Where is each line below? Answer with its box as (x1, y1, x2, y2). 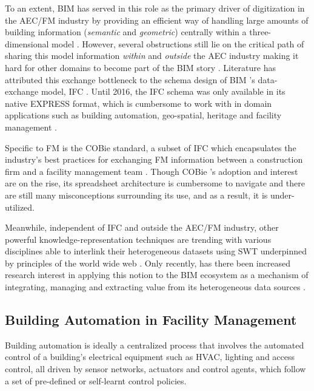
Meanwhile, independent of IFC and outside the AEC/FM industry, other (5, 221, 279, 234)
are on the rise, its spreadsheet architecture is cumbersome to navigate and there (5, 177, 305, 189)
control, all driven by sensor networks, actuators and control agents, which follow (5, 362, 306, 375)
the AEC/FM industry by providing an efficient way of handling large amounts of (5, 13, 309, 26)
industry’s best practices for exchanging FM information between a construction (5, 153, 303, 166)
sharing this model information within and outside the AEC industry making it (5, 49, 299, 62)
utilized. (5, 200, 35, 213)
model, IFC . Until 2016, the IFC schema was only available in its (41, 85, 286, 98)
